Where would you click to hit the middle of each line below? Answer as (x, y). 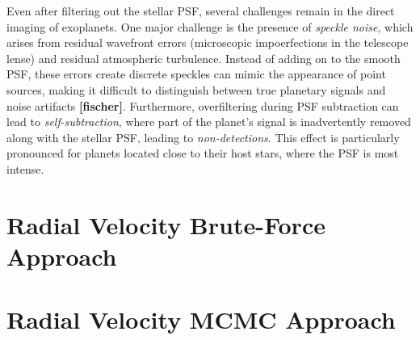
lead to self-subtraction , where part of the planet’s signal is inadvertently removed (209, 122)
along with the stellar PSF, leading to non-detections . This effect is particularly (203, 137)
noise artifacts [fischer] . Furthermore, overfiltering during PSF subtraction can (203, 105)
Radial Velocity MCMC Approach (201, 319)
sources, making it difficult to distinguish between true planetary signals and (196, 89)
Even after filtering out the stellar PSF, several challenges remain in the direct (201, 10)
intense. (25, 168)
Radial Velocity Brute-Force (166, 224)
